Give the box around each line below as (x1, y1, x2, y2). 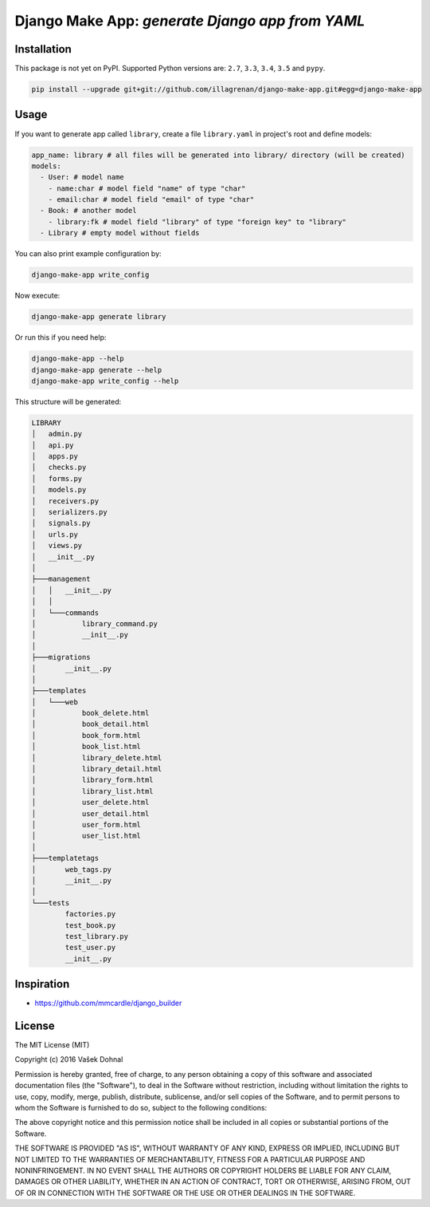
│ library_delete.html (31, 753, 162, 762)
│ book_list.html (31, 742, 141, 751)
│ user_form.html (31, 820, 141, 829)
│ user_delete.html (31, 798, 150, 807)
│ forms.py (31, 474, 83, 483)
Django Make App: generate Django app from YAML (14, 12, 365, 30)
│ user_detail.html (31, 809, 150, 818)
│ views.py (31, 541, 83, 550)
